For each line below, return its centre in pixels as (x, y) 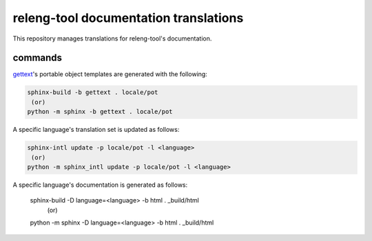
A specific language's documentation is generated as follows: (100, 185)
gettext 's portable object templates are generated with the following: (110, 74)
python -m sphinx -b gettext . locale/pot (100, 112)
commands (37, 58)
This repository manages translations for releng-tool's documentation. (112, 38)
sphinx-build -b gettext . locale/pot (93, 92)
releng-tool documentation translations (128, 18)
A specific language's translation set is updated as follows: (96, 130)
